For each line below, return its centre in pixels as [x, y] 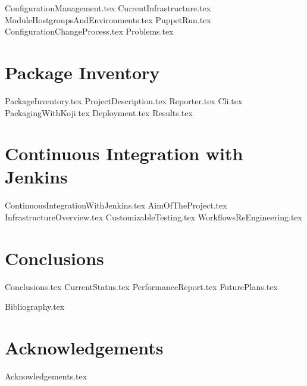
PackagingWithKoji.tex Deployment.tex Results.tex [99, 112]
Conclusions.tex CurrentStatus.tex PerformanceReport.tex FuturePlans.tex [141, 286]
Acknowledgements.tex [46, 376]
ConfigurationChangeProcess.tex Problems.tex [89, 31]
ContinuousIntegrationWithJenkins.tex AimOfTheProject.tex [116, 205]
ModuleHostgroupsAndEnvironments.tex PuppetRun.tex [108, 19]
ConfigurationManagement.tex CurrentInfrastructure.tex [108, 8]
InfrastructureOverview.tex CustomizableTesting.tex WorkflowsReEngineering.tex [153, 217]
